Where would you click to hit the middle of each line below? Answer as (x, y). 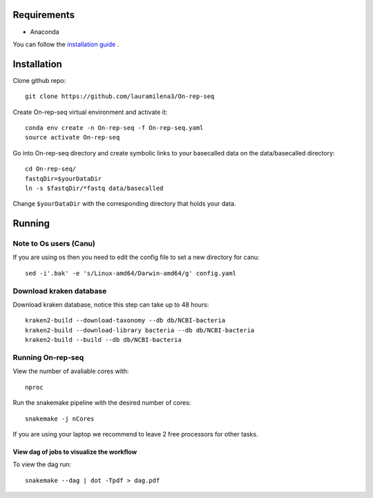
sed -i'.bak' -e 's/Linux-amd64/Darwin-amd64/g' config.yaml (131, 273)
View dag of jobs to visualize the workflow (75, 452)
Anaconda (45, 32)
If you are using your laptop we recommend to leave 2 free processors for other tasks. (135, 434)
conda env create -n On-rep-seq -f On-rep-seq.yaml (114, 127)
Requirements (44, 15)
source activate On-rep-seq (73, 137)
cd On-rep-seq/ (51, 169)
